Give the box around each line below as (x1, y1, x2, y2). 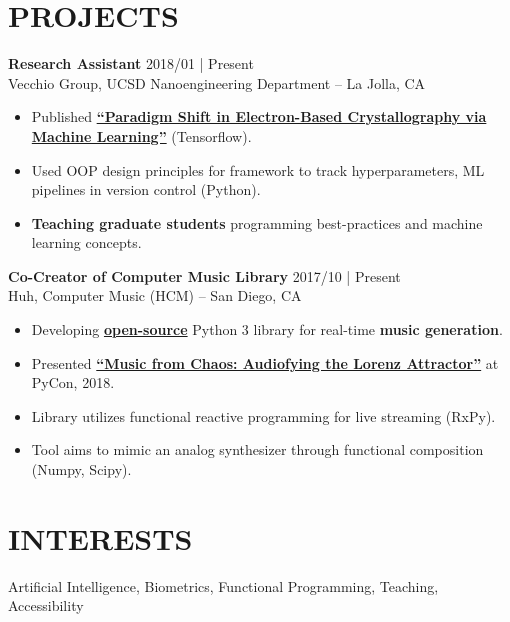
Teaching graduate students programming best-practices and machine (31, 212, 483, 233)
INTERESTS (8, 517, 193, 558)
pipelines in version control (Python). (31, 179, 261, 200)
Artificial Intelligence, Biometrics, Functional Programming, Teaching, (8, 575, 439, 596)
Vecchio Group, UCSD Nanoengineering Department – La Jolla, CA (8, 72, 426, 93)
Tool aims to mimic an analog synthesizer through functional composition (31, 439, 484, 460)
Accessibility (8, 595, 84, 616)
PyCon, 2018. (31, 372, 115, 393)
